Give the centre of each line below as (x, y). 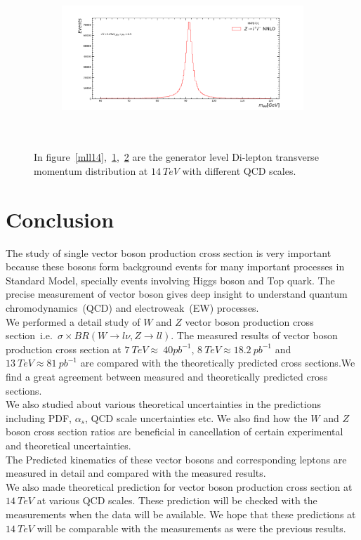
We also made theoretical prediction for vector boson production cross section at (179, 486)
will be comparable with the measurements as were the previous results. (191, 528)
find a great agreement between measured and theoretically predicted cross (167, 377)
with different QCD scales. (239, 170)
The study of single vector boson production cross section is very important (169, 252)
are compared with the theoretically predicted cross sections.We (218, 363)
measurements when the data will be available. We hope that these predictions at (181, 514)
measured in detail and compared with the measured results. (136, 473)
